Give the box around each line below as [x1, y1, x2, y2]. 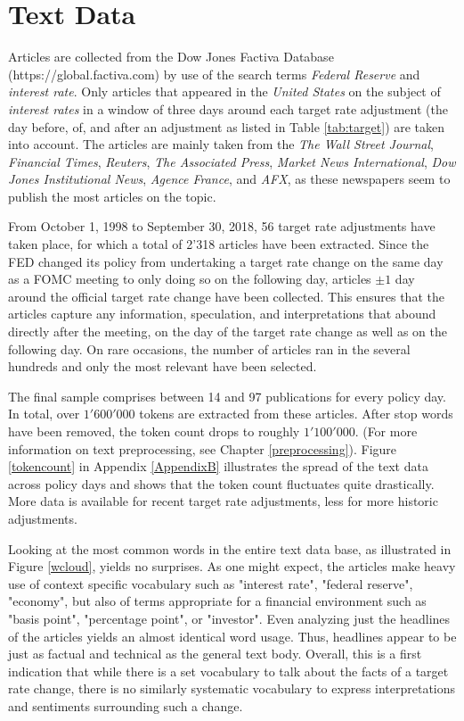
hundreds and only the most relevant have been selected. [8, 357, 317, 376]
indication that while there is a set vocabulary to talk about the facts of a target [8, 661, 449, 680]
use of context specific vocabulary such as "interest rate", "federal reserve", [8, 574, 413, 593]
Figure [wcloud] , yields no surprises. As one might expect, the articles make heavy [8, 557, 456, 576]
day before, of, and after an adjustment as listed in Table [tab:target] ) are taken [8, 117, 445, 136]
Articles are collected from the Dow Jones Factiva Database [8, 47, 334, 66]
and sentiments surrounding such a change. [8, 696, 243, 715]
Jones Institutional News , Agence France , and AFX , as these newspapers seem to [8, 170, 451, 188]
